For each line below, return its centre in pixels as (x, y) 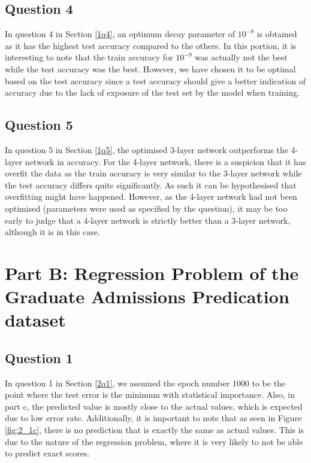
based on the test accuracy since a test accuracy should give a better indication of (155, 80)
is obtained (277, 34)
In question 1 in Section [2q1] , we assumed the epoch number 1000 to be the (145, 383)
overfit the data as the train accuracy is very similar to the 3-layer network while (153, 173)
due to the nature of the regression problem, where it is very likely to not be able (154, 441)
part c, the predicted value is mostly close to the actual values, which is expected (154, 406)
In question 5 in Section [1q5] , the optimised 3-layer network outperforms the (147, 149)
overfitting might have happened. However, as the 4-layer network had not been (151, 197)
